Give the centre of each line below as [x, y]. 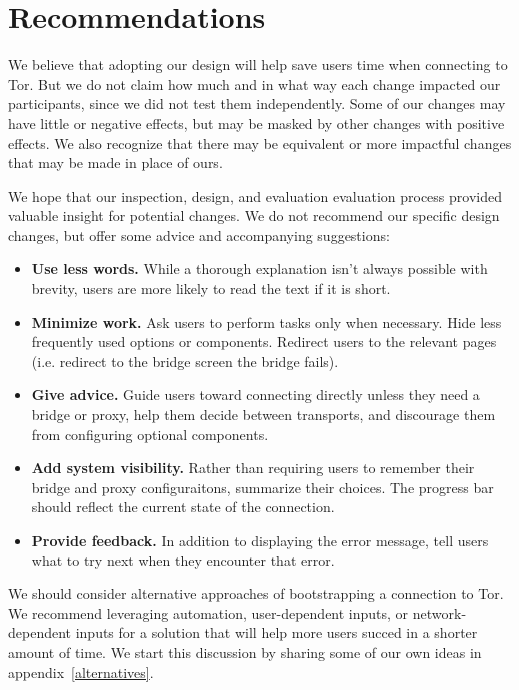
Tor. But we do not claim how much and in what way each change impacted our [254, 83]
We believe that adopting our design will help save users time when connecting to [258, 64]
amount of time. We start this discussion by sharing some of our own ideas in [245, 651]
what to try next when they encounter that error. [183, 559]
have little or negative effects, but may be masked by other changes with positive [256, 122]
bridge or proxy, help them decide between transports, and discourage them [263, 414]
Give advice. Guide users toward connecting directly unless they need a [255, 394]
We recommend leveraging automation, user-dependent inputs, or [208, 612]
